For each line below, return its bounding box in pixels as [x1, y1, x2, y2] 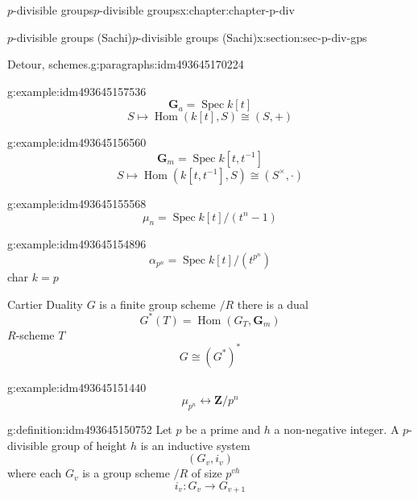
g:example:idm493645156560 [7, 134, 147, 151]
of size [191, 465, 222, 481]
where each [7, 465, 62, 481]
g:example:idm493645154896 [7, 235, 147, 252]
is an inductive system [140, 436, 250, 453]
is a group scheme [82, 465, 170, 481]
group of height [51, 436, 127, 453]
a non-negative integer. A [274, 421, 399, 438]
